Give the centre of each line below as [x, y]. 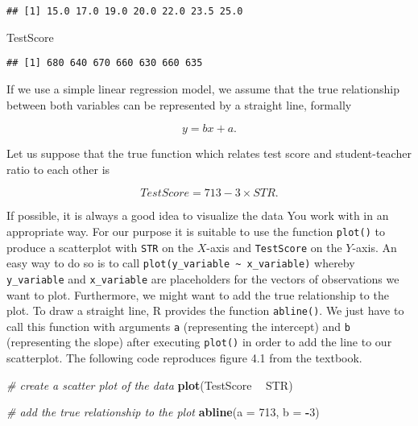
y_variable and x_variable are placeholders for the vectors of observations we [203, 278]
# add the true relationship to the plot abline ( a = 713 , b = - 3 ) [163, 412]
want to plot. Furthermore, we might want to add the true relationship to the [198, 294]
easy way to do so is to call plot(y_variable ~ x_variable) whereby [181, 263]
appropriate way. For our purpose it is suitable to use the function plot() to [196, 231]
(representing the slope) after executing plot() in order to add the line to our [199, 342]
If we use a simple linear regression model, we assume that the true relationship [203, 88]
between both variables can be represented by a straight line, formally [179, 104]
